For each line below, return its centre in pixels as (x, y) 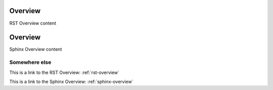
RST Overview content (33, 23)
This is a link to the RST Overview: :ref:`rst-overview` (64, 72)
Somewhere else (30, 62)
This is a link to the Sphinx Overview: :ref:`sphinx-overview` (71, 81)
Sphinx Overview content (36, 49)
